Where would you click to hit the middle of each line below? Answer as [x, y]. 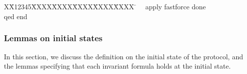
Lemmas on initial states [53, 38]
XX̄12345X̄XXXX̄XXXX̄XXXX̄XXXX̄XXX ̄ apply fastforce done [105, 7]
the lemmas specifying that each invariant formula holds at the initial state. [117, 66]
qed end [16, 16]
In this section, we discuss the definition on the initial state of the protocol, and [123, 56]
